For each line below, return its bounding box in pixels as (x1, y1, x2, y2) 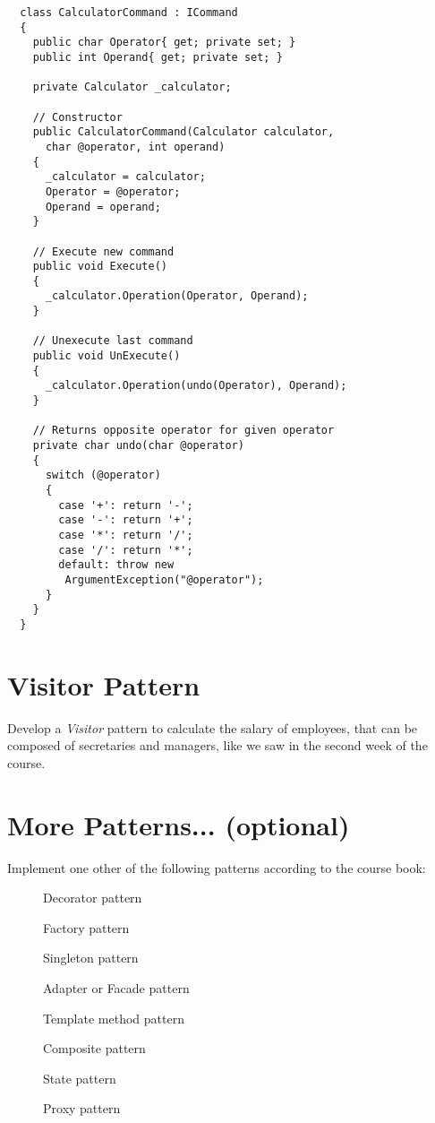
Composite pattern (43, 1039, 146, 1058)
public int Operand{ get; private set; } (32, 50, 283, 64)
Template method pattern (43, 1008, 184, 1027)
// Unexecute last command (32, 334, 193, 348)
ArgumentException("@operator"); (64, 573, 264, 586)
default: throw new (58, 558, 175, 572)
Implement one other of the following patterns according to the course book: (7, 858, 426, 877)
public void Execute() (32, 260, 167, 273)
